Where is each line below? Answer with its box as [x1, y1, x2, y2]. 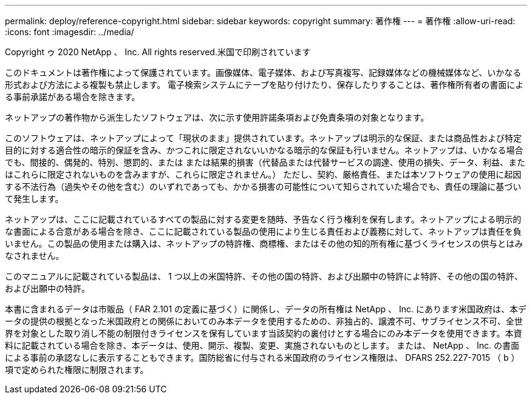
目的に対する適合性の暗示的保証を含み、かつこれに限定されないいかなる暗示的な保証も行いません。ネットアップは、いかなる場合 [5, 145, 523, 155]
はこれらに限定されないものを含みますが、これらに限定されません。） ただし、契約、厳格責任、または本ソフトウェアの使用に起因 [5, 169, 522, 179]
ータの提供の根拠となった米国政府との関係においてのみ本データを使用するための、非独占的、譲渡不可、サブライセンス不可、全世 [5, 316, 523, 326]
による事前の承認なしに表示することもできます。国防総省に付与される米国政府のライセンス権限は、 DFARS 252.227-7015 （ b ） [5, 352, 520, 363]
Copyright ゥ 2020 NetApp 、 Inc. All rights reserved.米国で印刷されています [5, 47, 311, 57]
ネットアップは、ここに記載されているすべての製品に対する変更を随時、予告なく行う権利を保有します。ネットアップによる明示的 [5, 214, 522, 224]
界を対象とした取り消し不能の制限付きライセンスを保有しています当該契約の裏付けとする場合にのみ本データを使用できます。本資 [5, 328, 522, 338]
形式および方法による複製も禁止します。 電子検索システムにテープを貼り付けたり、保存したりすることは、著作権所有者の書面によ [5, 79, 524, 90]
